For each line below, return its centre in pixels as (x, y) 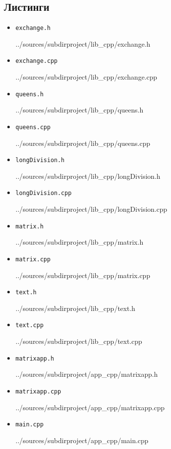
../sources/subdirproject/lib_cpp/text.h (75, 308)
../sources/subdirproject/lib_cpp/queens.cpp (83, 143)
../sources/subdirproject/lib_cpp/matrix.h (79, 242)
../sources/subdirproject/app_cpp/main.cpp (82, 440)
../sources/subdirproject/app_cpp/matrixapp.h (86, 374)
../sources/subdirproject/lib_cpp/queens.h (79, 110)
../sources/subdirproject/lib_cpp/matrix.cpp (83, 275)
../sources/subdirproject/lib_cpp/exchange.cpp (86, 77)
